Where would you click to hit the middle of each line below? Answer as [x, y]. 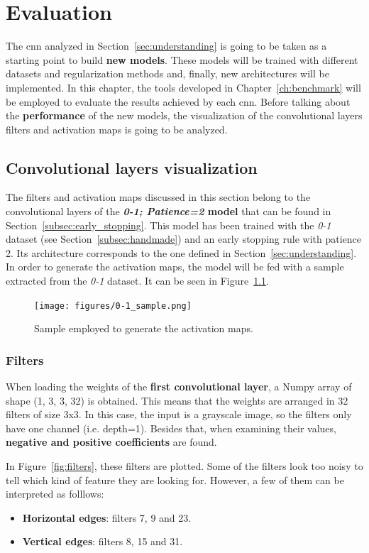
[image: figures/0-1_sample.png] [113, 306]
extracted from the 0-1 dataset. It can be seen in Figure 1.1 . [137, 281]
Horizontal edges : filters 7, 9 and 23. [107, 517]
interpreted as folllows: [55, 494]
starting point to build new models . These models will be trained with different [182, 59]
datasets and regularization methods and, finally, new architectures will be [167, 73]
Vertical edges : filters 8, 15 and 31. [103, 541]
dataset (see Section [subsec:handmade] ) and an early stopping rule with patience [183, 239]
